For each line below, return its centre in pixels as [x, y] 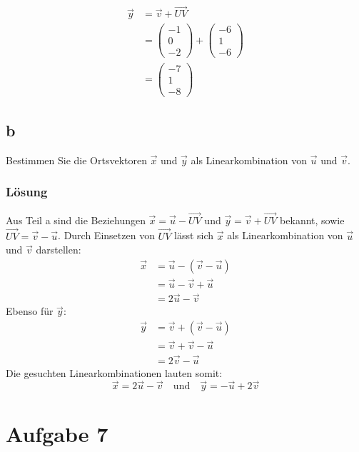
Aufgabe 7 [57, 433]
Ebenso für [30, 311]
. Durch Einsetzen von [106, 235]
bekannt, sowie [312, 220]
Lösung [27, 192]
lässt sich [194, 235]
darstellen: [59, 250]
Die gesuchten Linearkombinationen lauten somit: [114, 372]
